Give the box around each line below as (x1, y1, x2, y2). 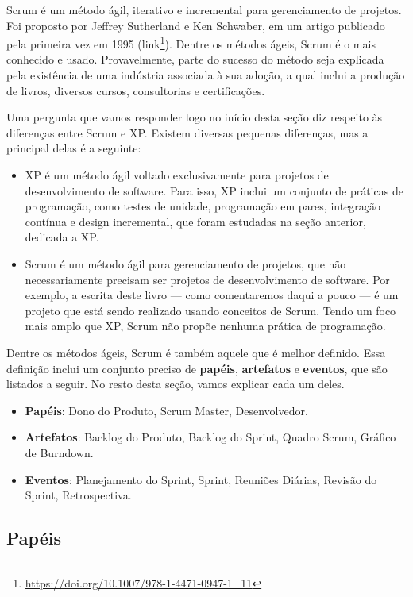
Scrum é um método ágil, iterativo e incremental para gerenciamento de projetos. (6, 2, 402, 17)
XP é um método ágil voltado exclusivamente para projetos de (25, 167, 329, 183)
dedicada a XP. (25, 229, 99, 245)
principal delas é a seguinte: (6, 140, 141, 156)
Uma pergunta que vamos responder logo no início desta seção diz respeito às (6, 109, 383, 125)
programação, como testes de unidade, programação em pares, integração (25, 198, 381, 214)
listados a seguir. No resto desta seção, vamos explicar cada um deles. (6, 376, 345, 392)
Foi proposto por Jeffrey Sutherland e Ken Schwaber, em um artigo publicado (6, 17, 385, 33)
